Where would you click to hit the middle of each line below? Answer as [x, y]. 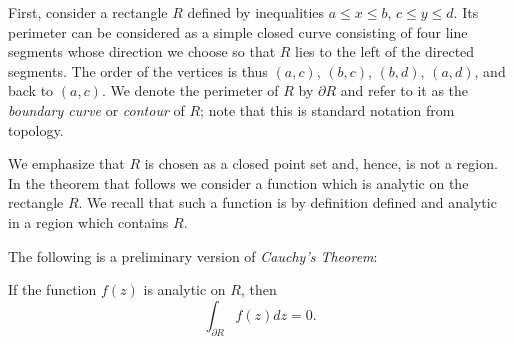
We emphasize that [66, 163]
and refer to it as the [404, 90]
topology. [36, 129]
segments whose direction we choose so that [142, 51]
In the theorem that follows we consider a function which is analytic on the [238, 182]
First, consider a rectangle [88, 12]
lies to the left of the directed [385, 51]
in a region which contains [88, 221]
